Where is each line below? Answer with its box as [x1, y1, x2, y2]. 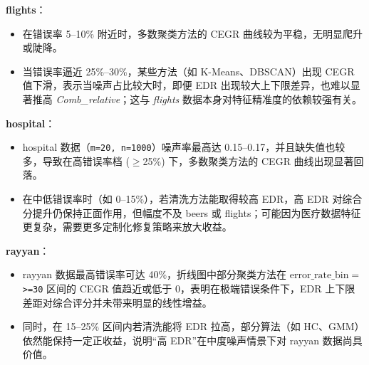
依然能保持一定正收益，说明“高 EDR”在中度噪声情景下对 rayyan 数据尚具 [22, 332, 363, 347]
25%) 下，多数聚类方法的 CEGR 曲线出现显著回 [142, 153, 364, 168]
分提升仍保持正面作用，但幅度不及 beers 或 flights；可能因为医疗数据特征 [22, 205, 361, 220]
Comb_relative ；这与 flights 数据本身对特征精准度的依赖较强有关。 [56, 91, 362, 106]
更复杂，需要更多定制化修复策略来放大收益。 [22, 219, 232, 234]
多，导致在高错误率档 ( [22, 153, 130, 168]
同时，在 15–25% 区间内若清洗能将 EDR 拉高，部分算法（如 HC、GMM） [22, 319, 365, 334]
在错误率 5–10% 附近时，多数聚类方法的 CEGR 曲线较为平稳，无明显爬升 [22, 26, 363, 41]
